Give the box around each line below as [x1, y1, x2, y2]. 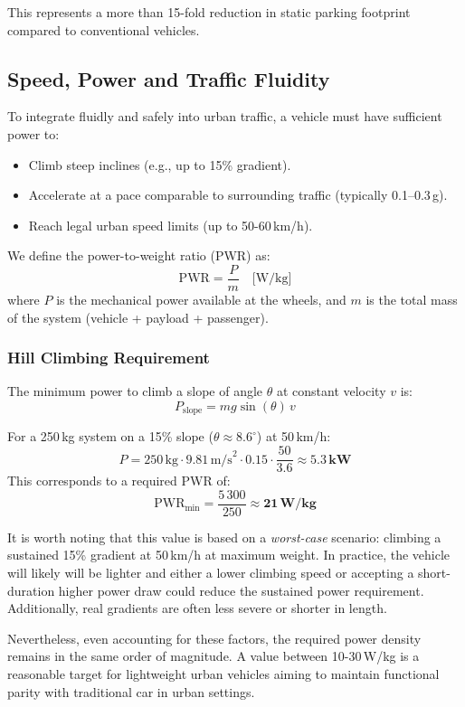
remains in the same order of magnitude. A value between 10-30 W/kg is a [7, 646, 420, 665]
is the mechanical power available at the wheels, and [56, 290, 346, 309]
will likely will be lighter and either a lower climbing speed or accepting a [7, 562, 414, 581]
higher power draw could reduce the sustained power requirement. [58, 580, 424, 599]
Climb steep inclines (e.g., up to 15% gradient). [28, 155, 291, 174]
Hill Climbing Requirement [7, 346, 210, 369]
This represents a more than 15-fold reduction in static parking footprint [7, 3, 411, 21]
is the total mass [365, 290, 458, 309]
